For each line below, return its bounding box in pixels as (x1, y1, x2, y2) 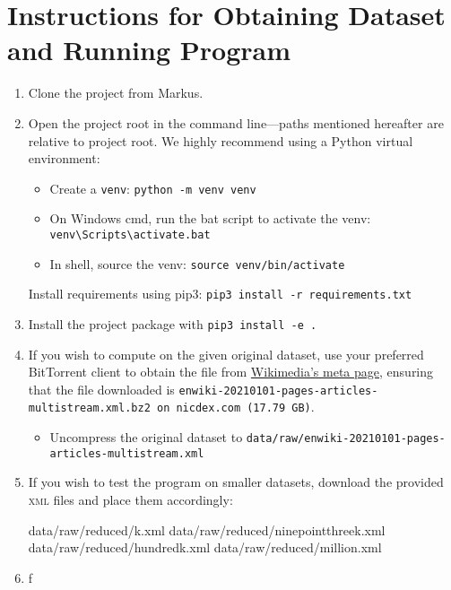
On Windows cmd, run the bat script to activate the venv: (49, 209, 371, 228)
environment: (28, 149, 100, 168)
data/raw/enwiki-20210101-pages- (246, 432, 446, 446)
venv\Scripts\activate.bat (49, 228, 211, 241)
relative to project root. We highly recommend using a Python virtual (28, 131, 413, 150)
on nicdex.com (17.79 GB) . (156, 397, 315, 416)
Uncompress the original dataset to (49, 428, 243, 447)
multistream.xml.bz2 (28, 402, 151, 415)
